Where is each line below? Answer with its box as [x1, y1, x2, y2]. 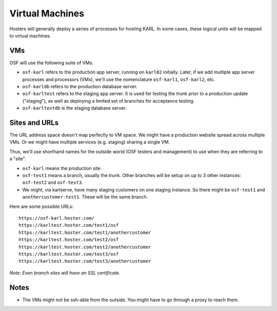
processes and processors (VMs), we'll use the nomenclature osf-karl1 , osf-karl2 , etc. [22, 76, 215, 82]
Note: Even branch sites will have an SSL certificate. [9, 269, 121, 276]
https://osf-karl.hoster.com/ [18, 216, 95, 221]
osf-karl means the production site [22, 165, 101, 171]
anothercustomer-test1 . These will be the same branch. [22, 194, 148, 200]
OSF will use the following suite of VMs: [9, 60, 93, 66]
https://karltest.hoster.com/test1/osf [18, 222, 119, 228]
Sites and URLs [9, 119, 59, 127]
